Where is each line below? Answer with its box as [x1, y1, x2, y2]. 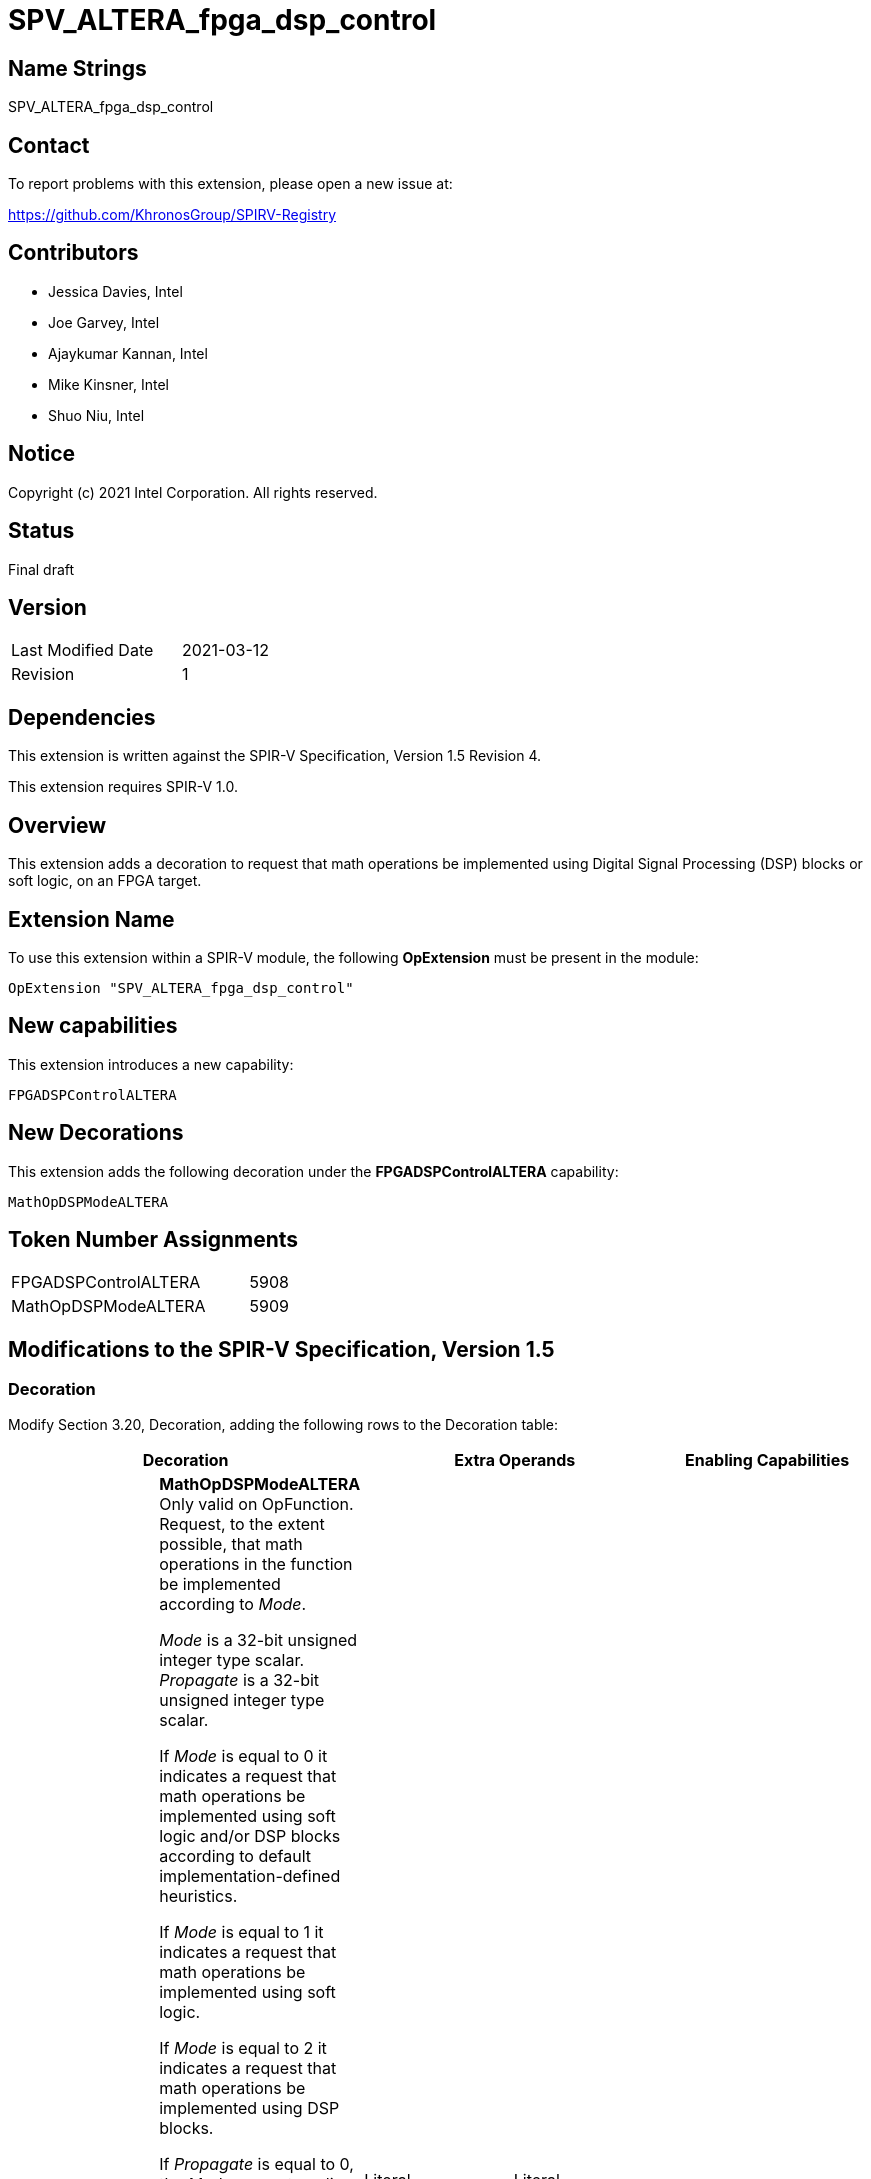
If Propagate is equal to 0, [159, 2153, 354, 2174]
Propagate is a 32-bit [159, 1669, 320, 1690]
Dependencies [8, 704, 156, 730]
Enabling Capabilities [685, 1449, 850, 1470]
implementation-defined [159, 1865, 341, 1886]
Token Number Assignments [8, 1227, 299, 1253]
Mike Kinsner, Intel [48, 375, 170, 393]
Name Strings [8, 55, 147, 81]
